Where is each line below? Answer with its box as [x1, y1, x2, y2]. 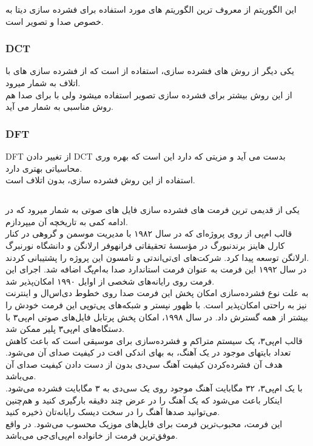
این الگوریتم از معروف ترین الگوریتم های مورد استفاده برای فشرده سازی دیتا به [5, 3, 297, 15]
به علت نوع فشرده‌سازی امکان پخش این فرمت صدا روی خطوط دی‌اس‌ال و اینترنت [5, 286, 309, 299]
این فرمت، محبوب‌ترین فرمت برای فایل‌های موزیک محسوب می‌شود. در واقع [5, 417, 283, 430]
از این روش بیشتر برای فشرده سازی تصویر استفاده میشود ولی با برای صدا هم [5, 88, 292, 101]
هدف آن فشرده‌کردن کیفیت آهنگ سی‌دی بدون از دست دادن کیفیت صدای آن [5, 357, 283, 370]
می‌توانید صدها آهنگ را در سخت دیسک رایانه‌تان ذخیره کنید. [5, 405, 220, 418]
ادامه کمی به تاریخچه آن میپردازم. [5, 215, 128, 228]
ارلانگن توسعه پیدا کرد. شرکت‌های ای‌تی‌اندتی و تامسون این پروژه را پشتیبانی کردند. [5, 251, 309, 263]
